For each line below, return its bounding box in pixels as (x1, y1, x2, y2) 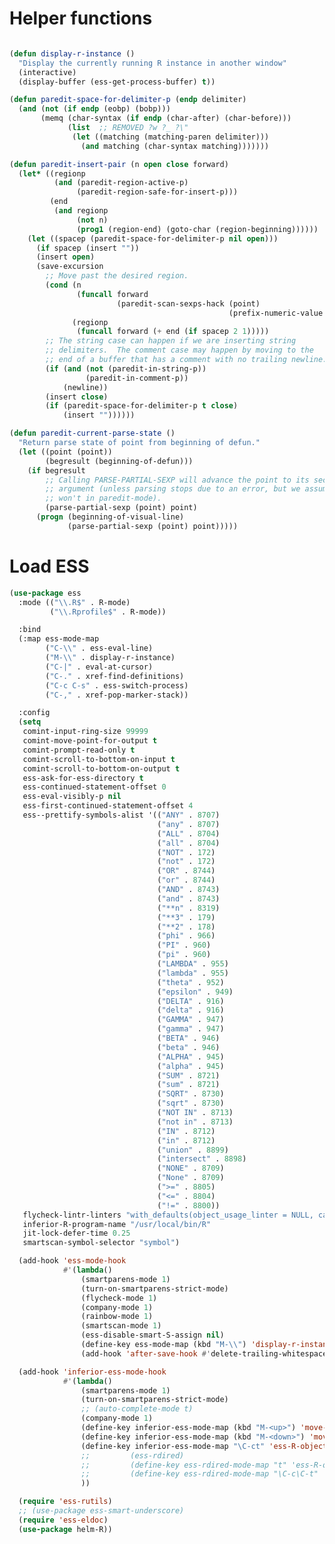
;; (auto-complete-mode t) (80, 1404, 194, 1414)
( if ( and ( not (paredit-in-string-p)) (45, 363, 207, 374)
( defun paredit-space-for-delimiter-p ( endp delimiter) (9, 95, 247, 105)
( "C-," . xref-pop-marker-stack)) (45, 690, 189, 700)
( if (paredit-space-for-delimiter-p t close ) (45, 401, 239, 411)
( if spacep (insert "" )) (35, 243, 140, 253)
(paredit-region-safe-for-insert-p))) (76, 187, 239, 197)
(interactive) (18, 67, 77, 77)
